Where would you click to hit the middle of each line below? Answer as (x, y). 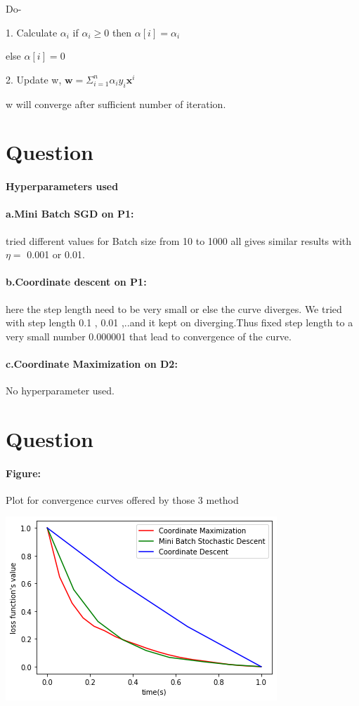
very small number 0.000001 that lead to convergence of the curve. (149, 336)
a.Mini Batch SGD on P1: (70, 214)
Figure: (24, 473)
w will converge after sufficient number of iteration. (116, 104)
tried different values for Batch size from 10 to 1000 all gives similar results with (179, 240)
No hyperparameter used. (60, 391)
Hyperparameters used (62, 186)
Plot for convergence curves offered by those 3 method (122, 499)
